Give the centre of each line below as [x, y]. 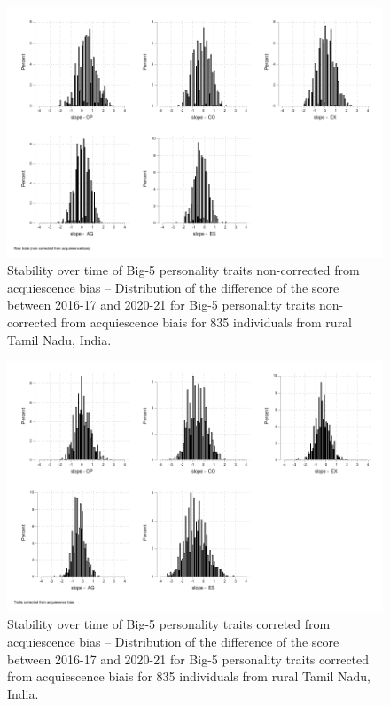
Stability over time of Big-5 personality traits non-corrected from [183, 270]
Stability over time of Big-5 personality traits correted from [169, 624]
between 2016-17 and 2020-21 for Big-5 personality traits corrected [188, 659]
